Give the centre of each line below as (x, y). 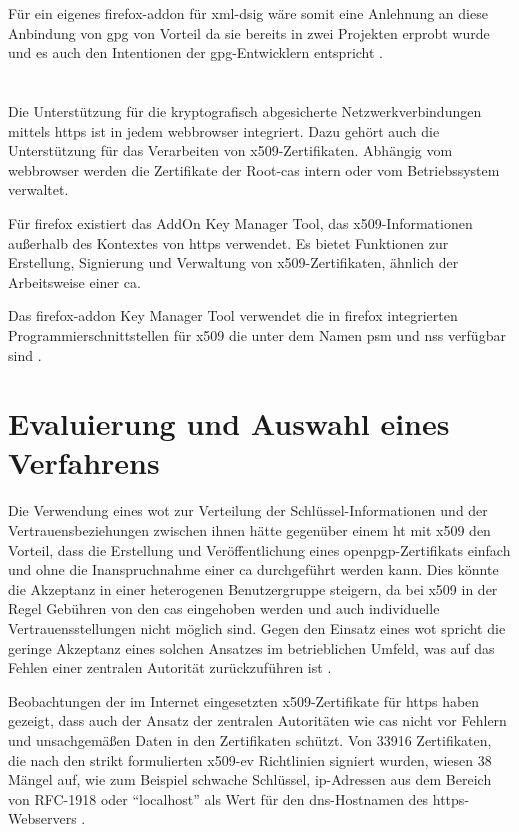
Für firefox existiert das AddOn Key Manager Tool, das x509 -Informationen (240, 222)
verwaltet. (38, 189)
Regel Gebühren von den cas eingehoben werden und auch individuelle (224, 608)
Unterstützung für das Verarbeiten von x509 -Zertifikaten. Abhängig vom (230, 150)
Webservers (42, 818)
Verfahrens (84, 462)
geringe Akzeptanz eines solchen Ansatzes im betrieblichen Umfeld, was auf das (251, 647)
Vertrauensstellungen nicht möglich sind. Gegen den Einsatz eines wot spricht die (257, 627)
